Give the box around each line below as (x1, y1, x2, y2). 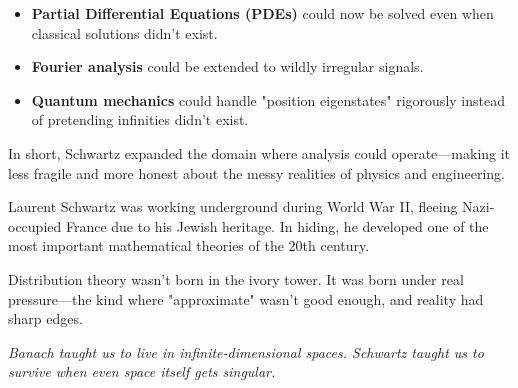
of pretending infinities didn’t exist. (31, 109, 249, 130)
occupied (8, 215, 62, 236)
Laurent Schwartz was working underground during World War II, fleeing (8, 196, 458, 217)
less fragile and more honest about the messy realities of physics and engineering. (8, 162, 505, 183)
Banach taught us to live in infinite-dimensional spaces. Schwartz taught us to (8, 341, 484, 362)
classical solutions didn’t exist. (31, 22, 218, 43)
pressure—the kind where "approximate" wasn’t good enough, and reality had (8, 288, 484, 309)
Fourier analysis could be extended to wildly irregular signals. (31, 56, 424, 77)
